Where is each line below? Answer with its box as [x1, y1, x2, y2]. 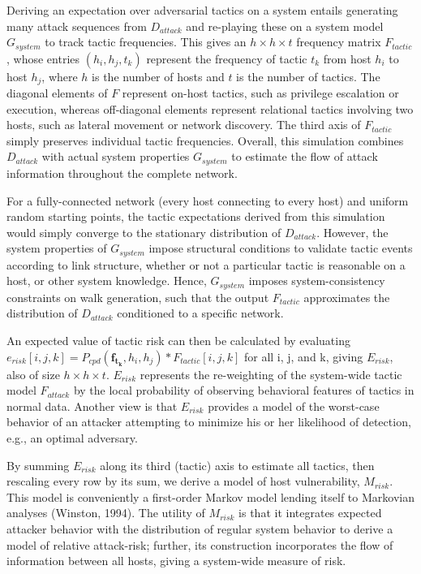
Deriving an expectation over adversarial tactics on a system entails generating [6, 2, 398, 18]
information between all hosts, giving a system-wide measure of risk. [6, 552, 346, 569]
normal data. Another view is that [6, 397, 178, 414]
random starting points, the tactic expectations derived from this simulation [6, 208, 385, 225]
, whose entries [6, 50, 80, 67]
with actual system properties [41, 148, 190, 165]
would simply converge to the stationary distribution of [6, 223, 281, 240]
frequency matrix [296, 33, 381, 50]
